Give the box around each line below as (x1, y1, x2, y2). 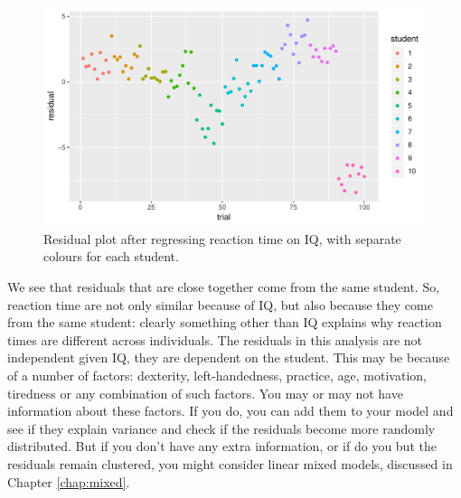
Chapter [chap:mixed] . (7, 472, 130, 491)
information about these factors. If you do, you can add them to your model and (7, 401, 454, 420)
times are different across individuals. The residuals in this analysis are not (7, 330, 422, 349)
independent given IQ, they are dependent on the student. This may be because (7, 348, 450, 367)
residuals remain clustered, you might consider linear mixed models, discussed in (7, 454, 453, 473)
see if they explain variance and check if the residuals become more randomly (7, 418, 436, 437)
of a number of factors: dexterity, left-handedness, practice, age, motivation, (7, 365, 427, 384)
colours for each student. (43, 247, 179, 266)
